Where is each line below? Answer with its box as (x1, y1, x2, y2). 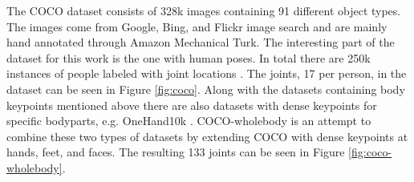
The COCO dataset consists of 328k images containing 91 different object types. (6, 2, 401, 18)
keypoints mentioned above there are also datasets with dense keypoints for (6, 96, 377, 113)
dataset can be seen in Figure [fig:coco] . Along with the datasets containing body (6, 80, 405, 97)
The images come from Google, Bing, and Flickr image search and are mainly (6, 18, 388, 34)
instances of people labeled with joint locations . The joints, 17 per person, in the (6, 65, 407, 82)
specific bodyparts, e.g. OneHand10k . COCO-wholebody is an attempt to (6, 112, 371, 129)
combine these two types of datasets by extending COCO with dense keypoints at (6, 127, 408, 144)
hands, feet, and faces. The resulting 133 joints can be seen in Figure (6, 144, 345, 160)
